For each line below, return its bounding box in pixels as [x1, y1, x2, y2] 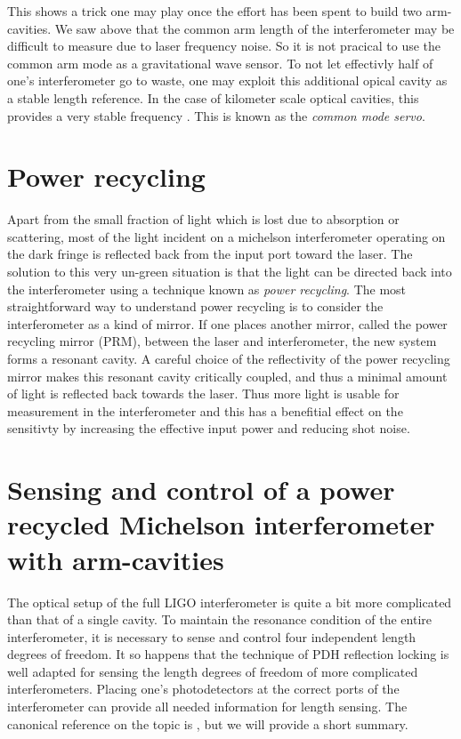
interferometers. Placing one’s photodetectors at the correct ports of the [7, 679, 400, 698]
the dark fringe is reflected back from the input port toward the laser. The [7, 245, 413, 263]
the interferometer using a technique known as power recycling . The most [7, 279, 407, 298]
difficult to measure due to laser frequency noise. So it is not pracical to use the [7, 36, 441, 55]
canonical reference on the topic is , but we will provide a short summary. [7, 714, 408, 733]
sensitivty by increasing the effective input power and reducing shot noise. [7, 419, 410, 438]
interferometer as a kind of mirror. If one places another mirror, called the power [7, 314, 448, 333]
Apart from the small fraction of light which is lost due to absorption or [7, 210, 400, 229]
